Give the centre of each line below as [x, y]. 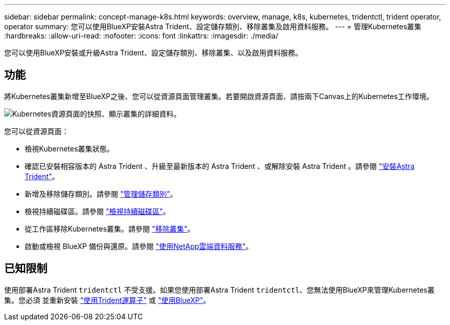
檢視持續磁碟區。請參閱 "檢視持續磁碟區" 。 [97, 211]
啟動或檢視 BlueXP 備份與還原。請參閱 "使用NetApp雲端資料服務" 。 [139, 246]
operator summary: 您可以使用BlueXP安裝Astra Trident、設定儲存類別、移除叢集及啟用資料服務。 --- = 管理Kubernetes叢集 [213, 26]
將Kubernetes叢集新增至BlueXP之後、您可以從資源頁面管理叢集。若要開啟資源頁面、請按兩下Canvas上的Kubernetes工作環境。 [219, 96]
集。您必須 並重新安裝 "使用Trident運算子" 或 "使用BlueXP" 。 [107, 300]
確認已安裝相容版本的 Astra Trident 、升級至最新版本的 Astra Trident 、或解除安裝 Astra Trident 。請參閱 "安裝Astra [220, 166]
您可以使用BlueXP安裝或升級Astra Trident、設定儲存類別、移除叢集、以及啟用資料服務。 [153, 53]
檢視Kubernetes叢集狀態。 [69, 148]
